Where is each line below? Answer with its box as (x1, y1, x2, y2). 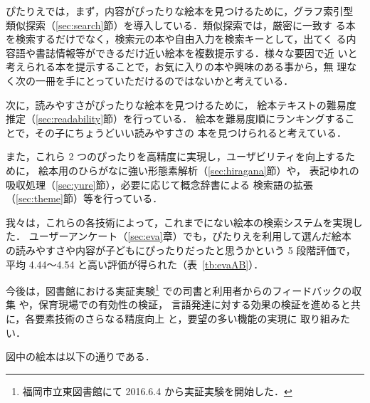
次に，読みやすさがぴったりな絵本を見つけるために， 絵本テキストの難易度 (6, 97, 356, 112)
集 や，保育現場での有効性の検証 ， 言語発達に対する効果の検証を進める (6, 297, 341, 312)
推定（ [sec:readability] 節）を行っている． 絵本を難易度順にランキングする (6, 111, 345, 126)
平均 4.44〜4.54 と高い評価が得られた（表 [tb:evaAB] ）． (6, 256, 264, 271)
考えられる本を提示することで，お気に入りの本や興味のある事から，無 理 (6, 59, 347, 74)
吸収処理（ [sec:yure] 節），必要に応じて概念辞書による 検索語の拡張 (6, 177, 313, 192)
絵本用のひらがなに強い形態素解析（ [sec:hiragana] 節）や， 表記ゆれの (38, 162, 359, 177)
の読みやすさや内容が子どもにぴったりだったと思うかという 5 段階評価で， (6, 242, 356, 257)
